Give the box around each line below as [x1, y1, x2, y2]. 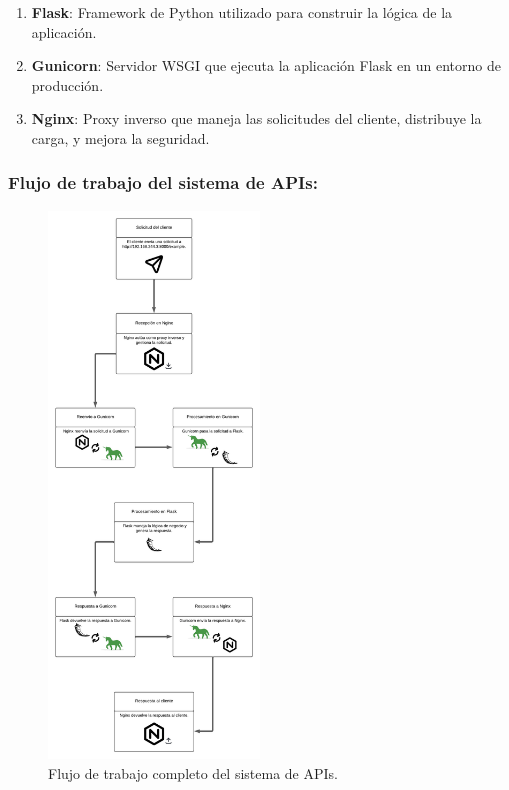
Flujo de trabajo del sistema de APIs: [8, 170, 318, 195]
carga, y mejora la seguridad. [31, 127, 210, 148]
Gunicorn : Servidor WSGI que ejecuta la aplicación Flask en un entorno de [31, 55, 502, 76]
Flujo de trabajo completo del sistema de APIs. [48, 762, 338, 783]
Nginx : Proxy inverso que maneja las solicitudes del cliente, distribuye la [31, 108, 482, 129]
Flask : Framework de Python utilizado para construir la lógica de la [31, 2, 453, 22]
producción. [31, 74, 104, 95]
